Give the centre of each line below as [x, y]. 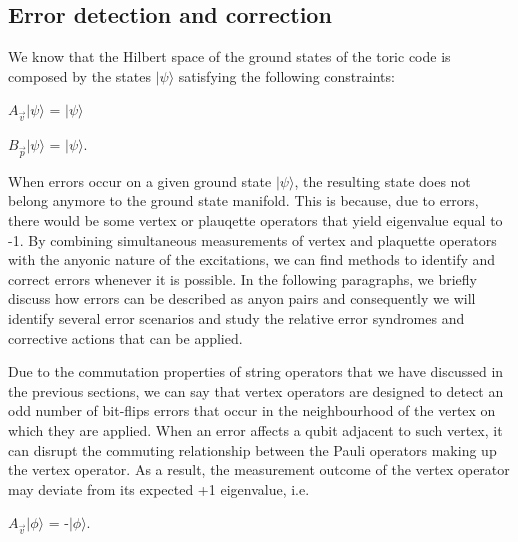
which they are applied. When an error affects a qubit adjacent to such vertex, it [255, 430]
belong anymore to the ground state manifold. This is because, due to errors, [243, 200]
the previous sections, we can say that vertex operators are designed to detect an [256, 390]
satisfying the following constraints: [286, 75]
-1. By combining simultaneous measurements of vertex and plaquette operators [252, 239]
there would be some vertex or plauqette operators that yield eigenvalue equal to [255, 220]
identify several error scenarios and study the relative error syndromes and [236, 318]
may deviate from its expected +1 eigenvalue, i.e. [159, 488]
